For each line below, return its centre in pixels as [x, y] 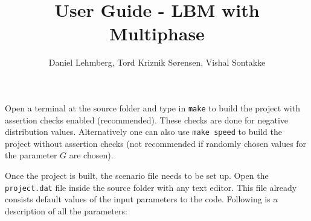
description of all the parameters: [66, 210]
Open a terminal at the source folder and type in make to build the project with [152, 107]
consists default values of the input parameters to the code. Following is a [141, 199]
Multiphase [157, 33]
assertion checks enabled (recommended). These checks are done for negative [147, 120]
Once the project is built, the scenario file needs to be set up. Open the [137, 175]
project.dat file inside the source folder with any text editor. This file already [151, 187]
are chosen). [91, 155]
